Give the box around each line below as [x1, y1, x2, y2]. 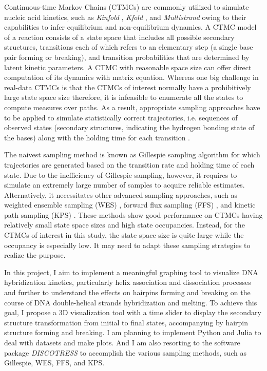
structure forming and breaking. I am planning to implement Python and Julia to [4, 327, 261, 338]
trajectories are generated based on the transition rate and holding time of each [4, 159, 255, 170]
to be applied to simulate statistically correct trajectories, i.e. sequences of [4, 112, 238, 122]
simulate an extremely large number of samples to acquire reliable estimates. [4, 179, 245, 190]
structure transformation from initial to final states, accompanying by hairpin [4, 317, 249, 327]
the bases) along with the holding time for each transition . [4, 132, 190, 142]
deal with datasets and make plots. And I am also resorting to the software [4, 337, 240, 347]
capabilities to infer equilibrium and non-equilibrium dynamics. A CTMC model [4, 22, 257, 32]
